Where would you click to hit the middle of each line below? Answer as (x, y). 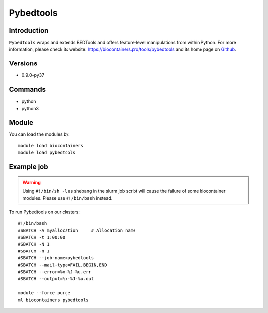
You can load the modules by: (40, 134)
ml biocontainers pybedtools (53, 300)
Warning (32, 182)
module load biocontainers (51, 146)
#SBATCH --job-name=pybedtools (56, 258)
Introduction (29, 31)
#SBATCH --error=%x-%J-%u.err (55, 272)
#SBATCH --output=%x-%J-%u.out (56, 279)
